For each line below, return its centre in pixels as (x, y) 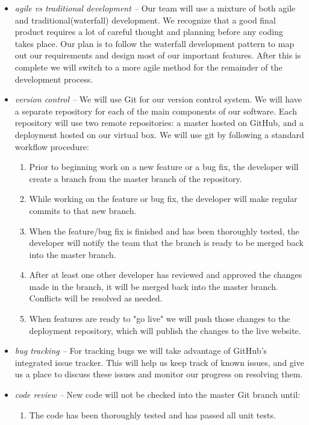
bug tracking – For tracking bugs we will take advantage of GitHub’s (141, 351)
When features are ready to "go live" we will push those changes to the (160, 319)
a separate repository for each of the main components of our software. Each (156, 111)
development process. (54, 79)
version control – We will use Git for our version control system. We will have (158, 99)
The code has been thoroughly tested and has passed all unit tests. (152, 414)
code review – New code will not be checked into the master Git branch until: (158, 395)
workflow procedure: (52, 146)
